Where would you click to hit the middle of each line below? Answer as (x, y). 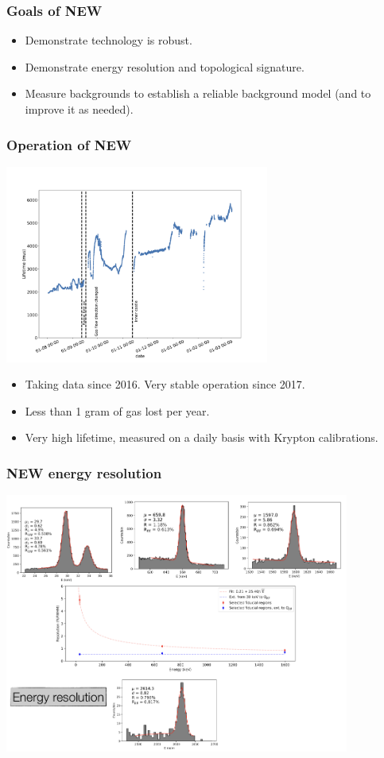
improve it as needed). (79, 109)
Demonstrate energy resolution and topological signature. (165, 66)
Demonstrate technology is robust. (109, 40)
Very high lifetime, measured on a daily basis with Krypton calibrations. (202, 437)
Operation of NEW (69, 144)
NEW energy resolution (84, 472)
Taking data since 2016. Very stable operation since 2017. (165, 384)
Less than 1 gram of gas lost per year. (117, 410)
